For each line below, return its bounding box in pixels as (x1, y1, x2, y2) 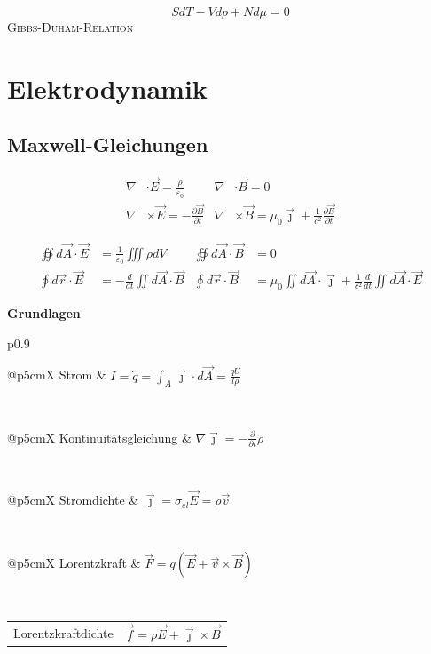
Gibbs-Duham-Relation (7, 18, 134, 36)
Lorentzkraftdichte (13, 623, 114, 642)
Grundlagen (7, 304, 81, 323)
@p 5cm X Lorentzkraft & (7, 554, 141, 572)
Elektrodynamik (7, 69, 208, 106)
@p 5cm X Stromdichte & (7, 490, 139, 509)
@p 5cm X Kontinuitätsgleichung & (7, 427, 192, 446)
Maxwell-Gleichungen (7, 131, 208, 158)
